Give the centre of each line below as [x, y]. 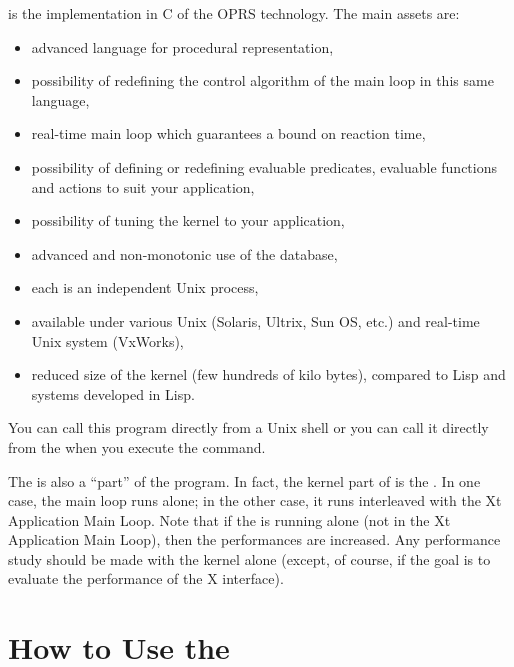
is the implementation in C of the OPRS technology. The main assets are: [234, 13]
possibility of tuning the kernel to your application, [188, 220]
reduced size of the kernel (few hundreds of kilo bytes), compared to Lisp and [268, 374]
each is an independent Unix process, [145, 287]
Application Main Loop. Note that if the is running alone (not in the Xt [229, 519]
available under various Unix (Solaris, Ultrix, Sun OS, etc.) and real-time [255, 320]
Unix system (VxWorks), [107, 340]
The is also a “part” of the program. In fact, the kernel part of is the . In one [244, 480]
